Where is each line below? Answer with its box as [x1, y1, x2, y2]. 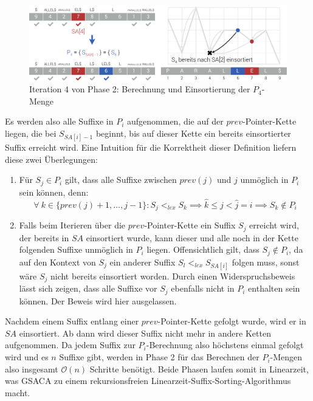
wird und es [5, 351, 49, 363]
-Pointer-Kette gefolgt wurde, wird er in [157, 315, 306, 327]
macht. [5, 386, 30, 399]
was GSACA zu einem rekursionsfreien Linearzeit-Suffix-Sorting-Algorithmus [5, 374, 291, 387]
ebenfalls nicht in [171, 282, 235, 295]
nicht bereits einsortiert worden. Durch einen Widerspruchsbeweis [50, 269, 295, 282]
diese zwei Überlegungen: [5, 153, 98, 165]
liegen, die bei [5, 127, 57, 139]
